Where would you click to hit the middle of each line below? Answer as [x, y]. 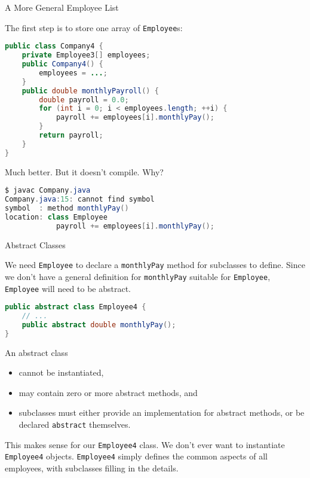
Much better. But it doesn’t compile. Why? [84, 171]
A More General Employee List [62, 7]
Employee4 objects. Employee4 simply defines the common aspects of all [136, 456]
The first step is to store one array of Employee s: [94, 27]
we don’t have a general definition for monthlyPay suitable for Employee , [138, 276]
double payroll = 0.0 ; [84, 100]
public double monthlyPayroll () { [90, 91]
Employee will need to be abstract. [68, 288]
